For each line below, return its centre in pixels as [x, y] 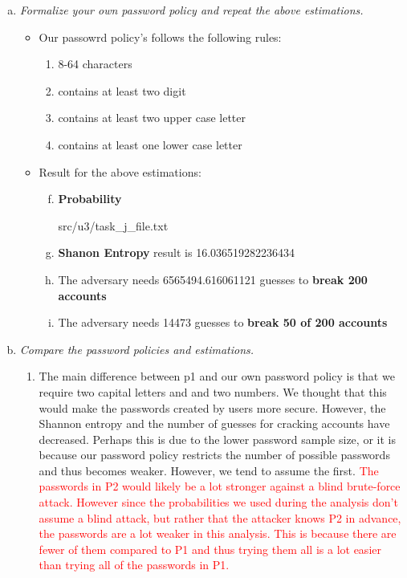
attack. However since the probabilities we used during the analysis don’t [218, 502]
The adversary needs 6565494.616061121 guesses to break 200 [213, 279]
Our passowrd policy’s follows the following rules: [160, 37]
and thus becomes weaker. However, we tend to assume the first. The [209, 470]
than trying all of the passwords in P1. [134, 565]
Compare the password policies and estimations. [137, 349]
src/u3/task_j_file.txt [113, 225]
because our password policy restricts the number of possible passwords [214, 455]
